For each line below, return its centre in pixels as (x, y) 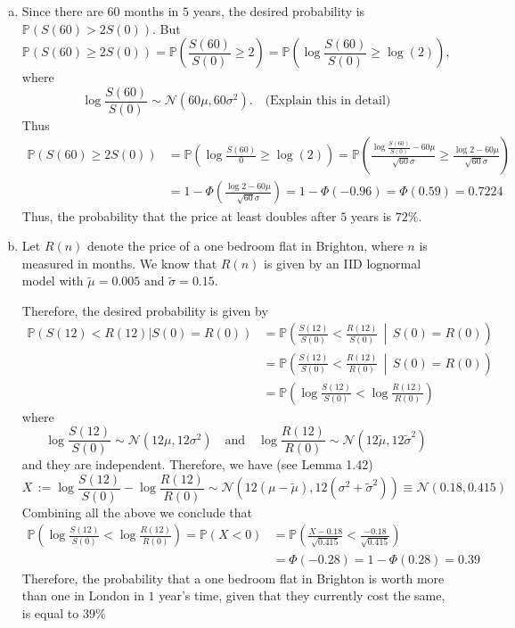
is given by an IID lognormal (343, 263)
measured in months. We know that (119, 263)
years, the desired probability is (279, 11)
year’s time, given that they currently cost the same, (302, 595)
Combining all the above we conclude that (137, 512)
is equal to (50, 612)
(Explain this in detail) (328, 101)
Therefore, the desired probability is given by (145, 310)
